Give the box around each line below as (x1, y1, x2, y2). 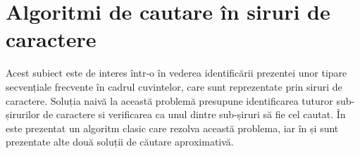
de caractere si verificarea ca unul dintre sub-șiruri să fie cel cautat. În (43, 107, 346, 122)
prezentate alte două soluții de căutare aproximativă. (6, 134, 234, 149)
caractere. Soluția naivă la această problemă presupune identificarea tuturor (6, 93, 333, 108)
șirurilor (6, 107, 40, 122)
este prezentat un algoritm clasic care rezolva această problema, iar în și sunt (6, 120, 339, 135)
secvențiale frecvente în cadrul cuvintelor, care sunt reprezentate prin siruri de (6, 79, 342, 94)
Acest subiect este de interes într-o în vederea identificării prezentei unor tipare (6, 65, 347, 80)
